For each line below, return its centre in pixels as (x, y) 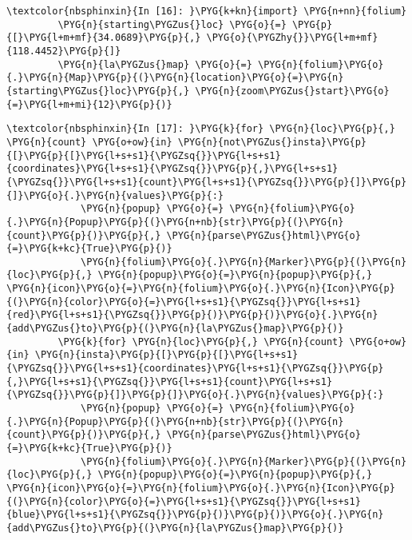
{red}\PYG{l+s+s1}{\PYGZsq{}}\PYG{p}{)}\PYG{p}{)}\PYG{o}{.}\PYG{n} (192, 315)
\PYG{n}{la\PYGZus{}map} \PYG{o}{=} (155, 64)
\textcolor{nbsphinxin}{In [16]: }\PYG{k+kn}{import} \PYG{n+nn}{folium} (207, 11)
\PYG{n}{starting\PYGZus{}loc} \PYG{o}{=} (172, 24)
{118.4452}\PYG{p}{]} (64, 51)
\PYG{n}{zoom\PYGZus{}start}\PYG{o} (292, 91)
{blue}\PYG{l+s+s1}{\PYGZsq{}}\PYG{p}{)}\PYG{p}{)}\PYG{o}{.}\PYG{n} (195, 515)
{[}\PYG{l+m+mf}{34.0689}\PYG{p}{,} (104, 38)
